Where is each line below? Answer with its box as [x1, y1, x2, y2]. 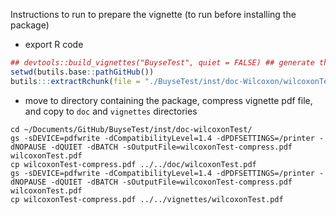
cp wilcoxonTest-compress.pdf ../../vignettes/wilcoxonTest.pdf [10, 194, 284, 204]
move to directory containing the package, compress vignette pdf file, [24, 94, 313, 106]
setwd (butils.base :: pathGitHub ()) [10, 67, 155, 77]
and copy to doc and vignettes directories [24, 105, 198, 117]
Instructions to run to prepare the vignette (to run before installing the [10, 9, 297, 20]
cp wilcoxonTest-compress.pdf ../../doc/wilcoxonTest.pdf [10, 159, 257, 169]
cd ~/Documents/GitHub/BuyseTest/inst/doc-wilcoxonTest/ [10, 124, 253, 134]
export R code [24, 39, 84, 50]
